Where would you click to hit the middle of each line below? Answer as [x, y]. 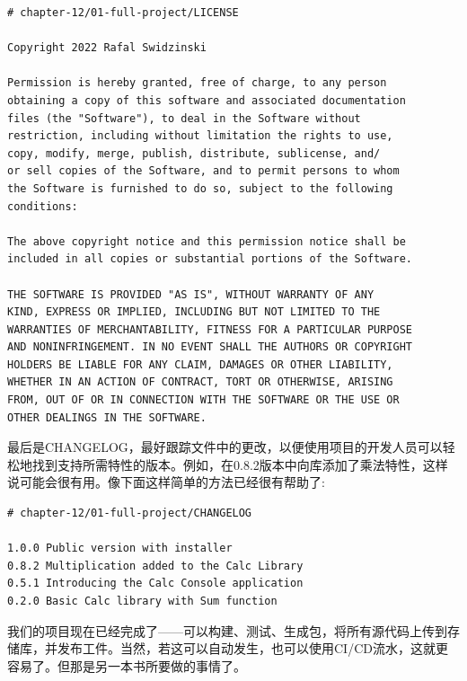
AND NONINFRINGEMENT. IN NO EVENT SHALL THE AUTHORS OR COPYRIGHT [210, 347]
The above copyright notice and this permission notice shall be [207, 241]
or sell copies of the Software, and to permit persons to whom [203, 171]
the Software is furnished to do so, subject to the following [200, 188]
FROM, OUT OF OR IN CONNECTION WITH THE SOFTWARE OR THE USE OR [203, 400]
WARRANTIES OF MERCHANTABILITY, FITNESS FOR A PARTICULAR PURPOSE [210, 329]
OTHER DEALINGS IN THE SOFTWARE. [107, 417]
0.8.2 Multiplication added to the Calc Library [155, 566]
